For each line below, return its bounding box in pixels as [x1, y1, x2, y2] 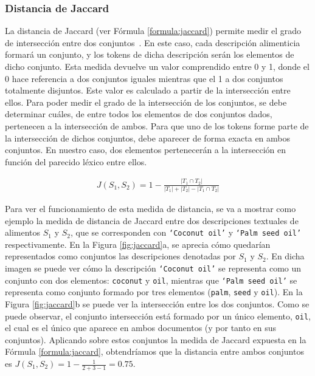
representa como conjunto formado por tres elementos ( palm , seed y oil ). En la [5, 285, 303, 298]
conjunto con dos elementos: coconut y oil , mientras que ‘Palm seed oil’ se [5, 273, 297, 286]
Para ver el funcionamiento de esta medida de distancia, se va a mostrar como [5, 202, 296, 214]
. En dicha [266, 250, 305, 262]
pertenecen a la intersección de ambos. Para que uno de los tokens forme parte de [5, 119, 309, 132]
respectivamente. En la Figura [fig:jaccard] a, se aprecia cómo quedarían [5, 238, 271, 250]
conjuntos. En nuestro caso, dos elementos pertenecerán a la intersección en [5, 143, 286, 156]
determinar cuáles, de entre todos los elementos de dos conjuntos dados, [5, 108, 272, 120]
